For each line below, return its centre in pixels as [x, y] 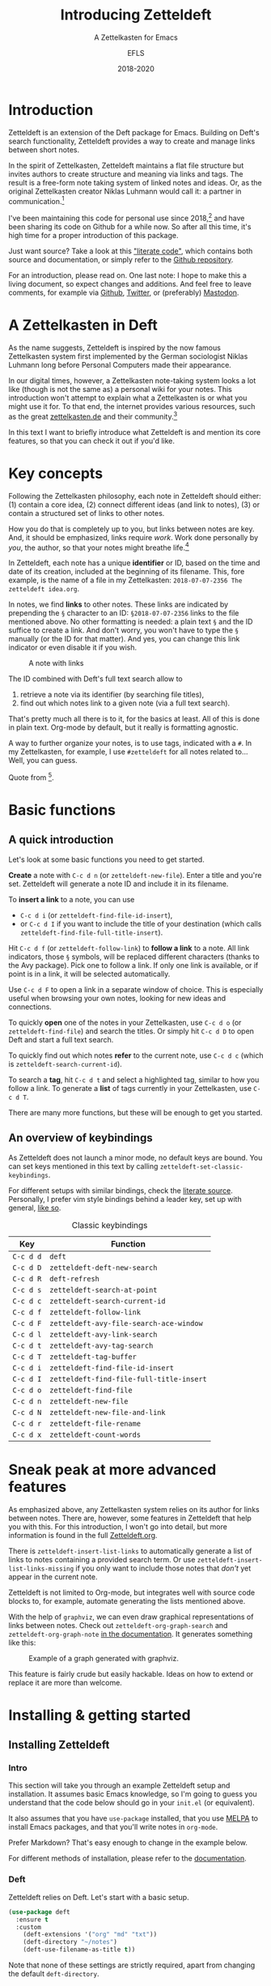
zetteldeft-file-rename [95, 1423]
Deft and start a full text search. [61, 1039]
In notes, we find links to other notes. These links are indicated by [119, 604]
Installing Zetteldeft [59, 1745]
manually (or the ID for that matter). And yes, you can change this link [124, 639]
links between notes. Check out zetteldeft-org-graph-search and [118, 1625]
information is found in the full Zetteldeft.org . [83, 1535]
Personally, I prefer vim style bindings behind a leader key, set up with [125, 1199]
